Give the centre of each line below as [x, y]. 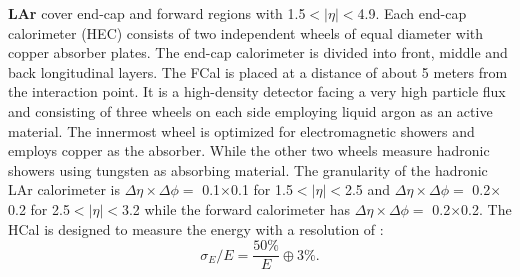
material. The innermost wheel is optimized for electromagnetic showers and [241, 130]
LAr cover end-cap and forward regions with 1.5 [157, 13]
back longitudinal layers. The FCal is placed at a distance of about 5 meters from [258, 71]
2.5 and [367, 189]
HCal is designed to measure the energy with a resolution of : [196, 228]
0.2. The [486, 208]
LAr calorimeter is [64, 189]
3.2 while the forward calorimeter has [236, 208]
